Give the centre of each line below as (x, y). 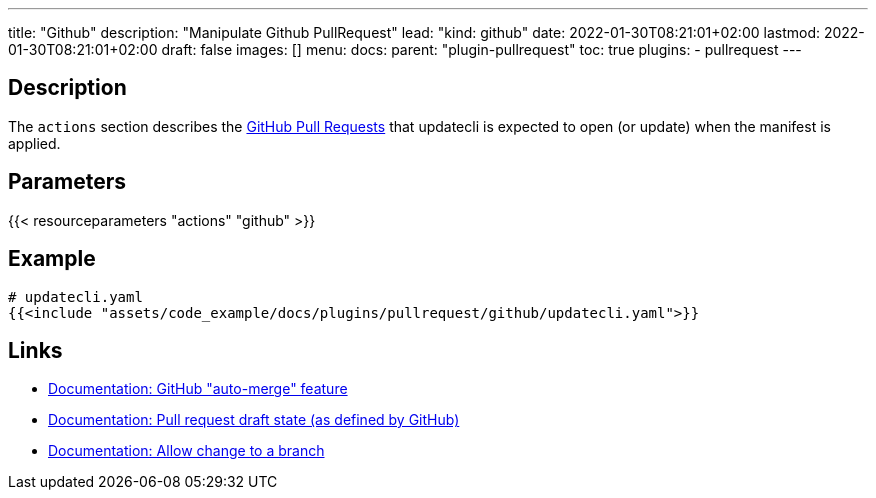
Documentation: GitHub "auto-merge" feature (198, 389)
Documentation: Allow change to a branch (186, 451)
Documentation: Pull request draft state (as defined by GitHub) (254, 420)
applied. (34, 143)
